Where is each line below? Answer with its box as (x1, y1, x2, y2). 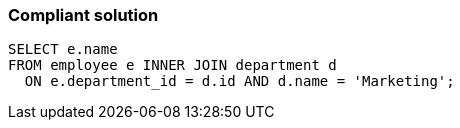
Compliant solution (8, 5, 159, 25)
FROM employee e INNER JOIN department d (8, 57, 337, 74)
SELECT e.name (8, 41, 118, 58)
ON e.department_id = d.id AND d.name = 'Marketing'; (24, 73, 455, 90)
